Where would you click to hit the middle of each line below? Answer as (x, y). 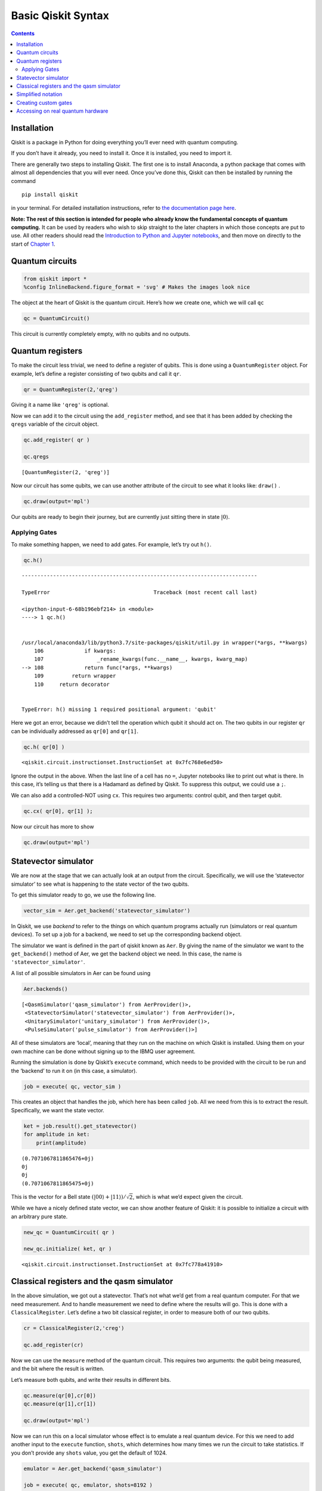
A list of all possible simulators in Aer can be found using (81, 973)
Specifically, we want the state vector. (58, 1110)
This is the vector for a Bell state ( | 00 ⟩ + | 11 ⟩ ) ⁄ (68, 1197)
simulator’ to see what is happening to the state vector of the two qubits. (100, 884)
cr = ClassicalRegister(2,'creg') (74, 1328)
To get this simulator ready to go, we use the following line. (83, 895)
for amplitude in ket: (57, 1134)
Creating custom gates (44, 103)
